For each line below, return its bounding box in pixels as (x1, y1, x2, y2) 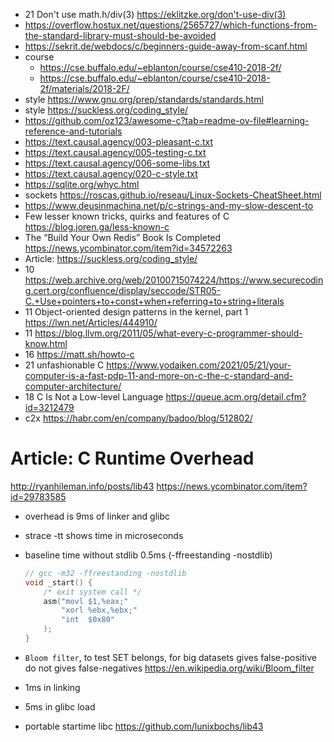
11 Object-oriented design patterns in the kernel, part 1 (24, 306, 249, 318)
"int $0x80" (61, 615, 115, 625)
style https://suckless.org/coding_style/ (24, 104, 189, 116)
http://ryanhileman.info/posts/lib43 (10, 480, 155, 492)
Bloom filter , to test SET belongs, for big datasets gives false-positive (24, 651, 317, 663)
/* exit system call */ (43, 587, 142, 597)
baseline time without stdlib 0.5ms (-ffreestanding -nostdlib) (24, 549, 273, 561)
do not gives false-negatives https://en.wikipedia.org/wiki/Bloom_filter (24, 662, 315, 674)
